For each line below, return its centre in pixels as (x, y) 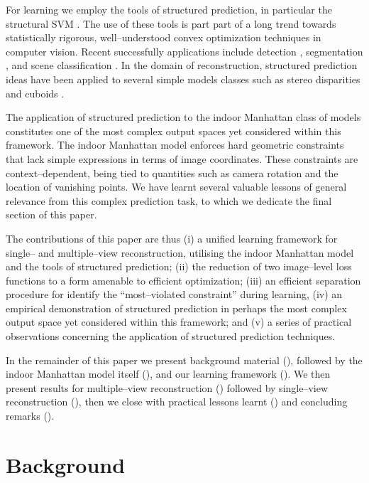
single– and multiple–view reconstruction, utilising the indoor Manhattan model (180, 252)
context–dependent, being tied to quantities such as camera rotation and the (172, 172)
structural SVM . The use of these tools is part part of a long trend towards (171, 23)
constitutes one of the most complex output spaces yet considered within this (174, 131)
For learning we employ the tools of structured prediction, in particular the (169, 9)
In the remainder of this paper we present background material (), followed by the (184, 360)
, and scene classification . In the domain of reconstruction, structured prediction (182, 65)
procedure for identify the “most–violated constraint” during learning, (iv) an (174, 294)
